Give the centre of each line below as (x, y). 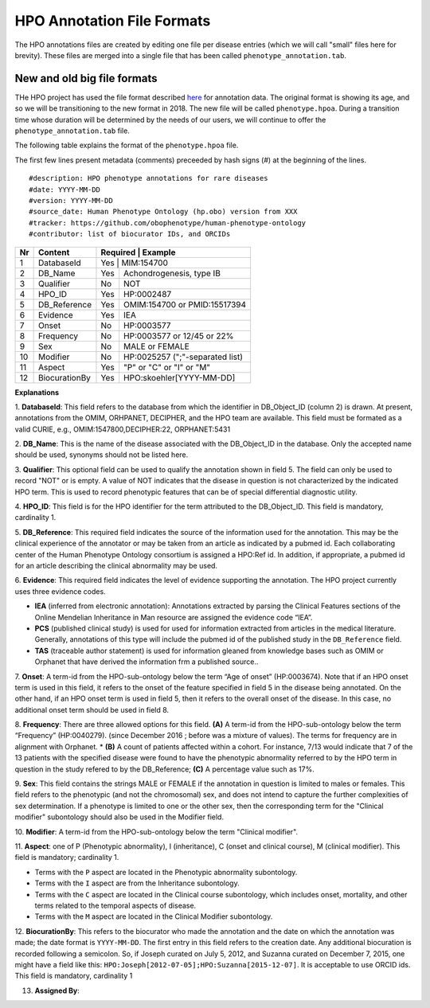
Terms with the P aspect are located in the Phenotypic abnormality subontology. (166, 872)
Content (54, 252)
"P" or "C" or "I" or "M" (167, 367)
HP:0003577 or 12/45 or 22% (179, 336)
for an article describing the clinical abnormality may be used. (116, 566)
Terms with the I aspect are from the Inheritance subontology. (137, 883)
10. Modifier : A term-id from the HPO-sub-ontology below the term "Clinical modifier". (156, 831)
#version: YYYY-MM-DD (71, 200)
